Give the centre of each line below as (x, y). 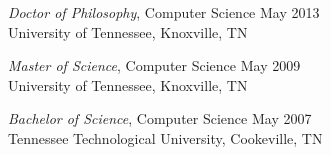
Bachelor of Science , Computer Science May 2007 (160, 118)
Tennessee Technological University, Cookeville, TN (165, 137)
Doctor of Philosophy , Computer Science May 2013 (164, 12)
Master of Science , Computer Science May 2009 (154, 65)
